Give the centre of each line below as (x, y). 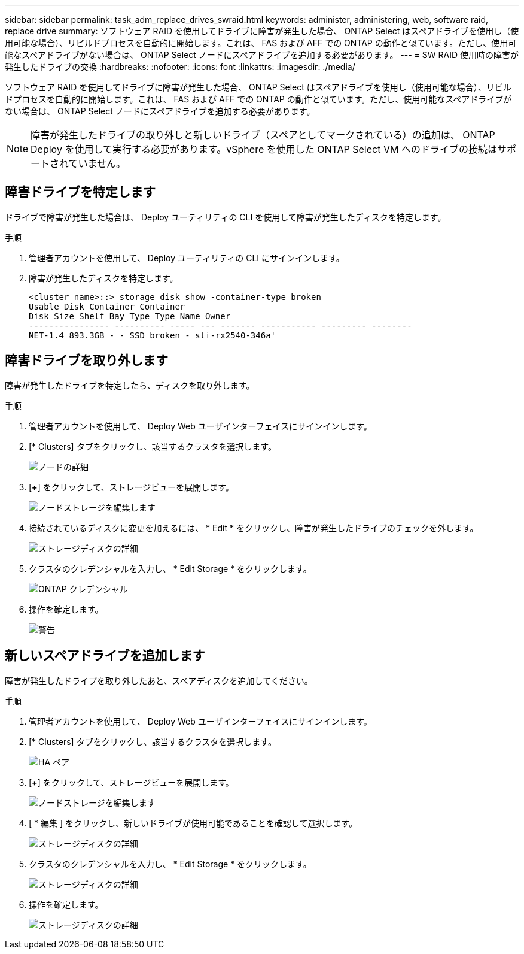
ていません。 (97, 163)
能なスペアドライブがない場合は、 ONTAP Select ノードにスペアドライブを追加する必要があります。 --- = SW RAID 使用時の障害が (262, 55)
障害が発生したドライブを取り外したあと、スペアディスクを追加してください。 (159, 680)
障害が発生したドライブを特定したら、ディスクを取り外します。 (130, 385)
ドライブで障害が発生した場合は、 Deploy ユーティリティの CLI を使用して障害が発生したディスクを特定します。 (226, 217)
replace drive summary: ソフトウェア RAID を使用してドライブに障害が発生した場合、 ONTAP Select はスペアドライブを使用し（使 (262, 31)
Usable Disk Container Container (107, 306)
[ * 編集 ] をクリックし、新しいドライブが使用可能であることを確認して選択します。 (193, 823)
